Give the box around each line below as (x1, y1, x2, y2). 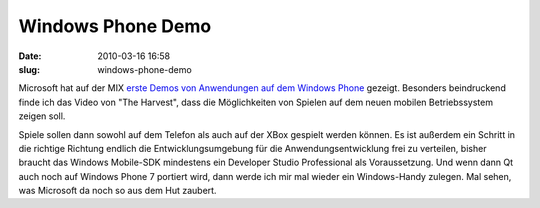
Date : (18, 50, 42, 62)
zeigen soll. (18, 110, 66, 122)
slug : (18, 63, 40, 75)
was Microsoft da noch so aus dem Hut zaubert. (18, 185, 217, 197)
